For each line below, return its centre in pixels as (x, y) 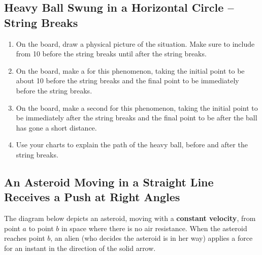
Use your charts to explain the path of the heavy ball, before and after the (132, 145)
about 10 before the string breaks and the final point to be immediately (127, 81)
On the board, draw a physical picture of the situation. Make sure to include (135, 43)
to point (41, 228)
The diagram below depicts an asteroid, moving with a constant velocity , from (130, 218)
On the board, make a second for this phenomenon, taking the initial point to (137, 107)
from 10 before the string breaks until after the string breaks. (111, 54)
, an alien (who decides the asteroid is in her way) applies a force (152, 238)
